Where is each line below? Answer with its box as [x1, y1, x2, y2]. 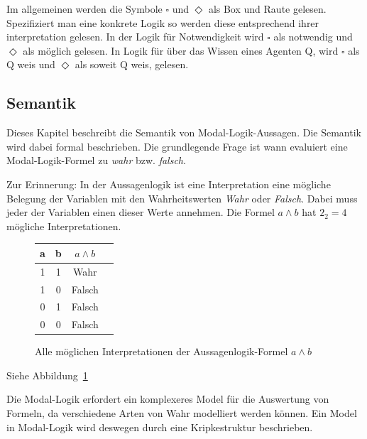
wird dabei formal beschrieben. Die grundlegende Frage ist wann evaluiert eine [6, 139, 348, 153]
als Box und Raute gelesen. [208, 1, 327, 16]
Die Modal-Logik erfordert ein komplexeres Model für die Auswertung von [6, 391, 329, 406]
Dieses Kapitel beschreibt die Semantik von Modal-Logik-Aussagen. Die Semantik [6, 125, 361, 140]
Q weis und [6, 57, 55, 72]
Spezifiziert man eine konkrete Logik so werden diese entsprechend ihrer [6, 15, 319, 30]
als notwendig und [273, 29, 353, 44]
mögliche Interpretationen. [6, 218, 121, 233]
